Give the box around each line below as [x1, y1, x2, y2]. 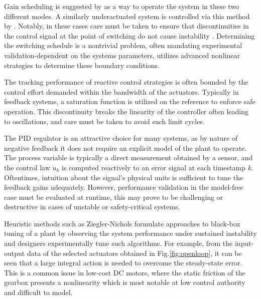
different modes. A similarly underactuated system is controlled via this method [4, 11, 250, 21]
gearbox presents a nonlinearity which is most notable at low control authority [4, 277, 245, 287]
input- [234, 238, 254, 248]
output [4, 247, 25, 258]
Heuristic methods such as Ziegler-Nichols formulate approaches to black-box [4, 218, 240, 228]
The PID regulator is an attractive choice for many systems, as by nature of [4, 133, 238, 143]
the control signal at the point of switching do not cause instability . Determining [4, 30, 255, 41]
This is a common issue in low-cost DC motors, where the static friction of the [4, 267, 245, 277]
